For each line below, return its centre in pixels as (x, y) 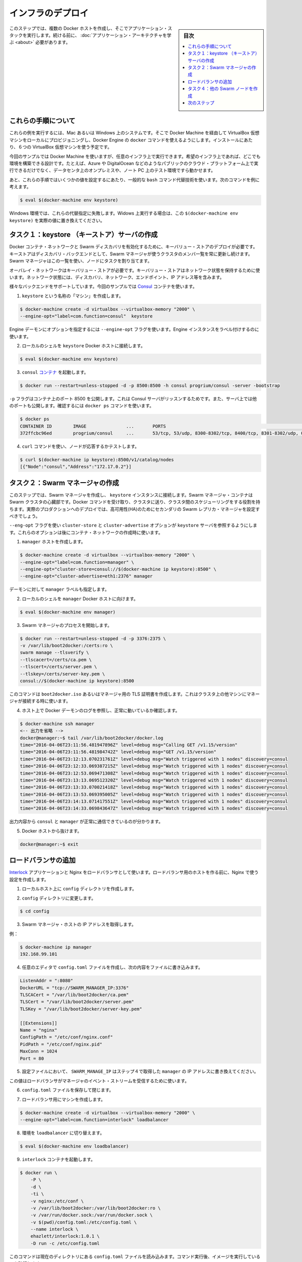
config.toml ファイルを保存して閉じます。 (68, 1090)
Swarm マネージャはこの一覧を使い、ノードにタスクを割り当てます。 (81, 261)
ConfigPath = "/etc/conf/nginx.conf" (66, 1037)
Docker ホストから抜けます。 (52, 831)
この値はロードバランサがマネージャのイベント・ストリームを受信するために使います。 (99, 1081)
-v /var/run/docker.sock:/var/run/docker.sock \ (92, 1215)
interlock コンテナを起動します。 (59, 1159)
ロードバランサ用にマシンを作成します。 (64, 1099)
